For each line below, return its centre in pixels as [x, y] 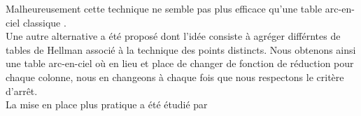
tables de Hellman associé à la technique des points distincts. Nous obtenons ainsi [181, 49]
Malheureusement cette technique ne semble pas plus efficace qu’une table [164, 8]
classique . [44, 22]
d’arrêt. [22, 90]
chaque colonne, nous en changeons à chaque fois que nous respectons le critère [175, 77]
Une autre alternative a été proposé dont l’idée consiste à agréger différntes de [173, 36]
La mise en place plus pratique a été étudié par [107, 104]
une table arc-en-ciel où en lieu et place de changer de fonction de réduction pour [180, 63]
